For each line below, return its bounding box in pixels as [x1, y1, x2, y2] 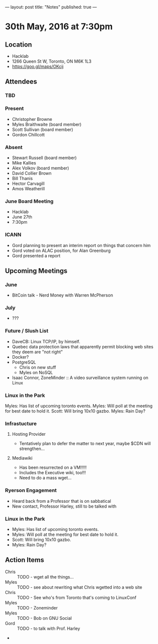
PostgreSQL [12, 359, 36, 365]
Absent [5, 144, 23, 150]
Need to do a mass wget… [19, 475, 72, 481]
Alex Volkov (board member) [12, 165, 69, 171]
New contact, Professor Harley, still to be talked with [12, 503, 117, 509]
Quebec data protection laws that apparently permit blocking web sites [12, 344, 154, 349]
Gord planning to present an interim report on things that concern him [12, 242, 151, 248]
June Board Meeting [5, 198, 54, 204]
